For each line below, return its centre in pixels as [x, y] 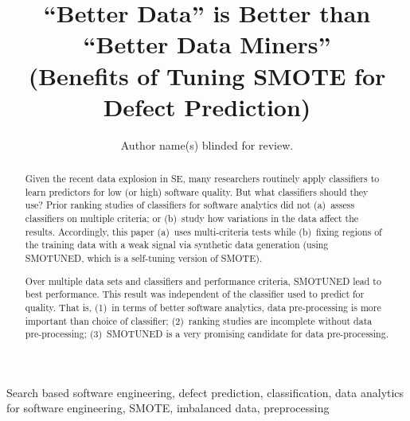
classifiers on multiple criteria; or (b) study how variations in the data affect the [192, 218]
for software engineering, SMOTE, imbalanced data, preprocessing [168, 408]
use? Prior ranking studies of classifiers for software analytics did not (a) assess [190, 205]
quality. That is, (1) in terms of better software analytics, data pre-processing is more [203, 307]
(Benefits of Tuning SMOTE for [207, 75]
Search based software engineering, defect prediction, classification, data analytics [205, 392]
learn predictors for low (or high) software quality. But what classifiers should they [197, 191]
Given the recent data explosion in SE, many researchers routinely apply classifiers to [202, 179]
